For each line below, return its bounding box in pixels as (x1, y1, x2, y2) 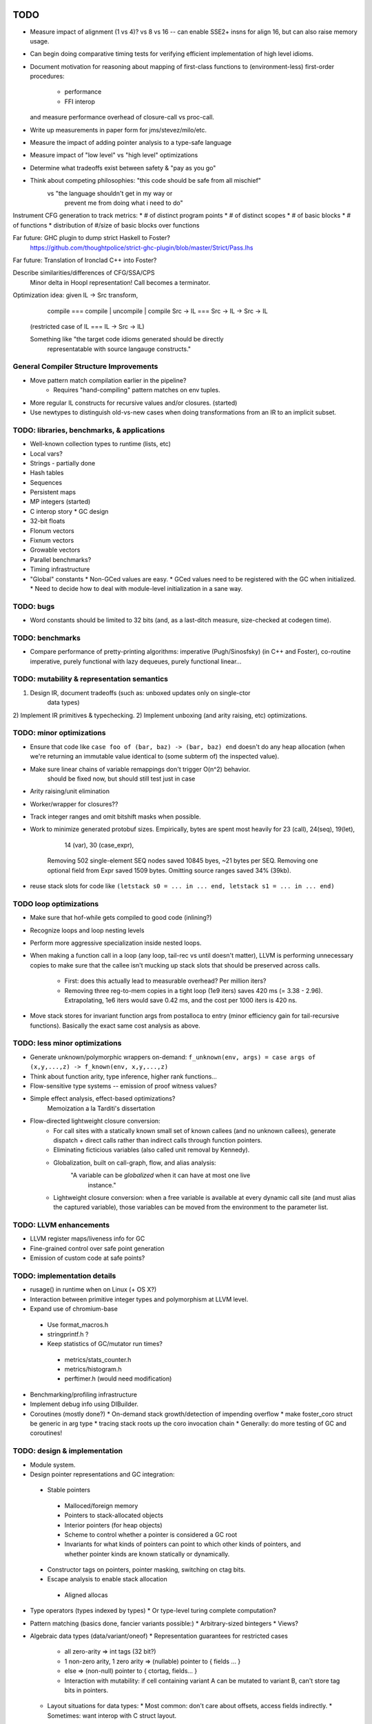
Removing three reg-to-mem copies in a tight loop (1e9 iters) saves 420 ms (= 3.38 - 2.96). (64, 986, 323, 994)
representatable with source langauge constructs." (47, 345, 192, 353)
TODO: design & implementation (12, 1446, 123, 1456)
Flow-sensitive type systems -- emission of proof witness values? (30, 1081, 217, 1090)
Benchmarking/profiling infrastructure (30, 1390, 138, 1399)
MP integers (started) (30, 497, 91, 506)
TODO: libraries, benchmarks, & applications (12, 425, 165, 434)
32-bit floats (30, 517, 65, 525)
